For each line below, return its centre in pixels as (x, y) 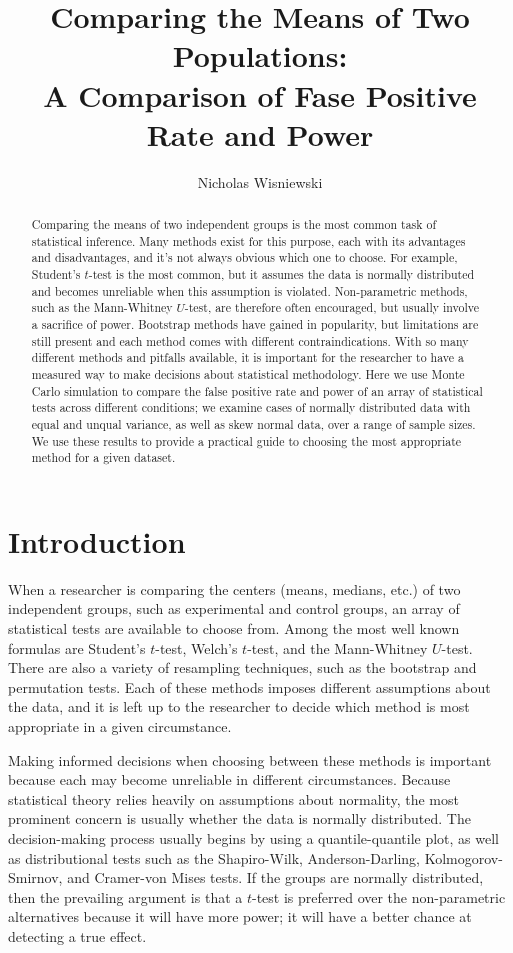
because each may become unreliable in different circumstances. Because (229, 779)
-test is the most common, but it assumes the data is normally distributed (281, 274)
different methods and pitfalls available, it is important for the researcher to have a (247, 357)
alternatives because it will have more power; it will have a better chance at (240, 916)
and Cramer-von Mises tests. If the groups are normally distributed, (275, 877)
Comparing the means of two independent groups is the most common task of (234, 224)
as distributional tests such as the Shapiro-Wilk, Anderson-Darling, (214, 857)
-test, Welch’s (196, 647)
